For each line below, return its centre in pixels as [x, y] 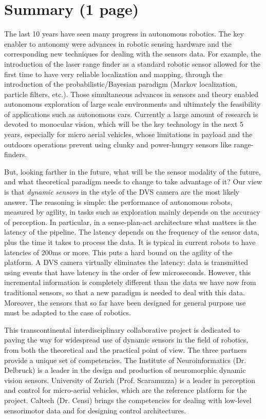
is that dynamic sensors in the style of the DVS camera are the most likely [122, 192]
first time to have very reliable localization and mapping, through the [113, 74]
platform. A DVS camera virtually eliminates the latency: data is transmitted [126, 262]
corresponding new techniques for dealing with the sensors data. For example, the [132, 54]
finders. [16, 154]
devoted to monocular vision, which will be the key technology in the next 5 [124, 124]
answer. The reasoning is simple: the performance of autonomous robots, [118, 202]
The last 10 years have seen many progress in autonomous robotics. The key [124, 34]
